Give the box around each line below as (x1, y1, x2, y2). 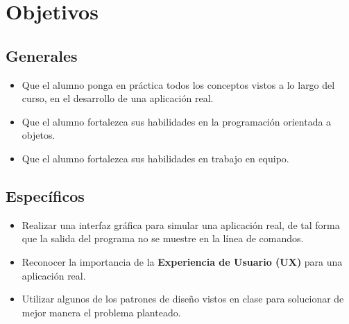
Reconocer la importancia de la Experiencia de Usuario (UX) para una (22, 254, 343, 268)
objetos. (22, 128, 56, 142)
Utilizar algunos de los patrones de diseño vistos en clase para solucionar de (22, 291, 344, 306)
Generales (6, 44, 78, 66)
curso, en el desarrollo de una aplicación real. (22, 91, 214, 105)
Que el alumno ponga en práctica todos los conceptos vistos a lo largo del (22, 77, 335, 92)
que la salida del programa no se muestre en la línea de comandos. (22, 231, 304, 246)
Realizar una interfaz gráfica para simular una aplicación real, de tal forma (22, 217, 340, 232)
